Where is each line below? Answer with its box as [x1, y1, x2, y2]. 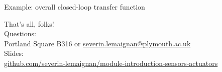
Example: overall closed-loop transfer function [4, 2, 145, 12]
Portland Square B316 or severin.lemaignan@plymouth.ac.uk [4, 38, 191, 48]
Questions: [4, 28, 36, 39]
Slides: [4, 48, 24, 58]
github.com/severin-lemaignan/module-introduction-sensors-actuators [4, 57, 218, 68]
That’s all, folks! [4, 18, 54, 29]
